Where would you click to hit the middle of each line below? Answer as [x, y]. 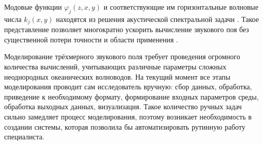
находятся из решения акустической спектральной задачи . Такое [157, 19]
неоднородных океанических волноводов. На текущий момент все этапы [117, 76]
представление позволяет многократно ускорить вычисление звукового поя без [127, 29]
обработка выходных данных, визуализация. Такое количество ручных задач [123, 106]
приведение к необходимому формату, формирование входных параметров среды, [131, 96]
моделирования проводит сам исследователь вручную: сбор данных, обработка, [128, 87]
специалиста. [24, 137]
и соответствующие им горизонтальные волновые [181, 7]
